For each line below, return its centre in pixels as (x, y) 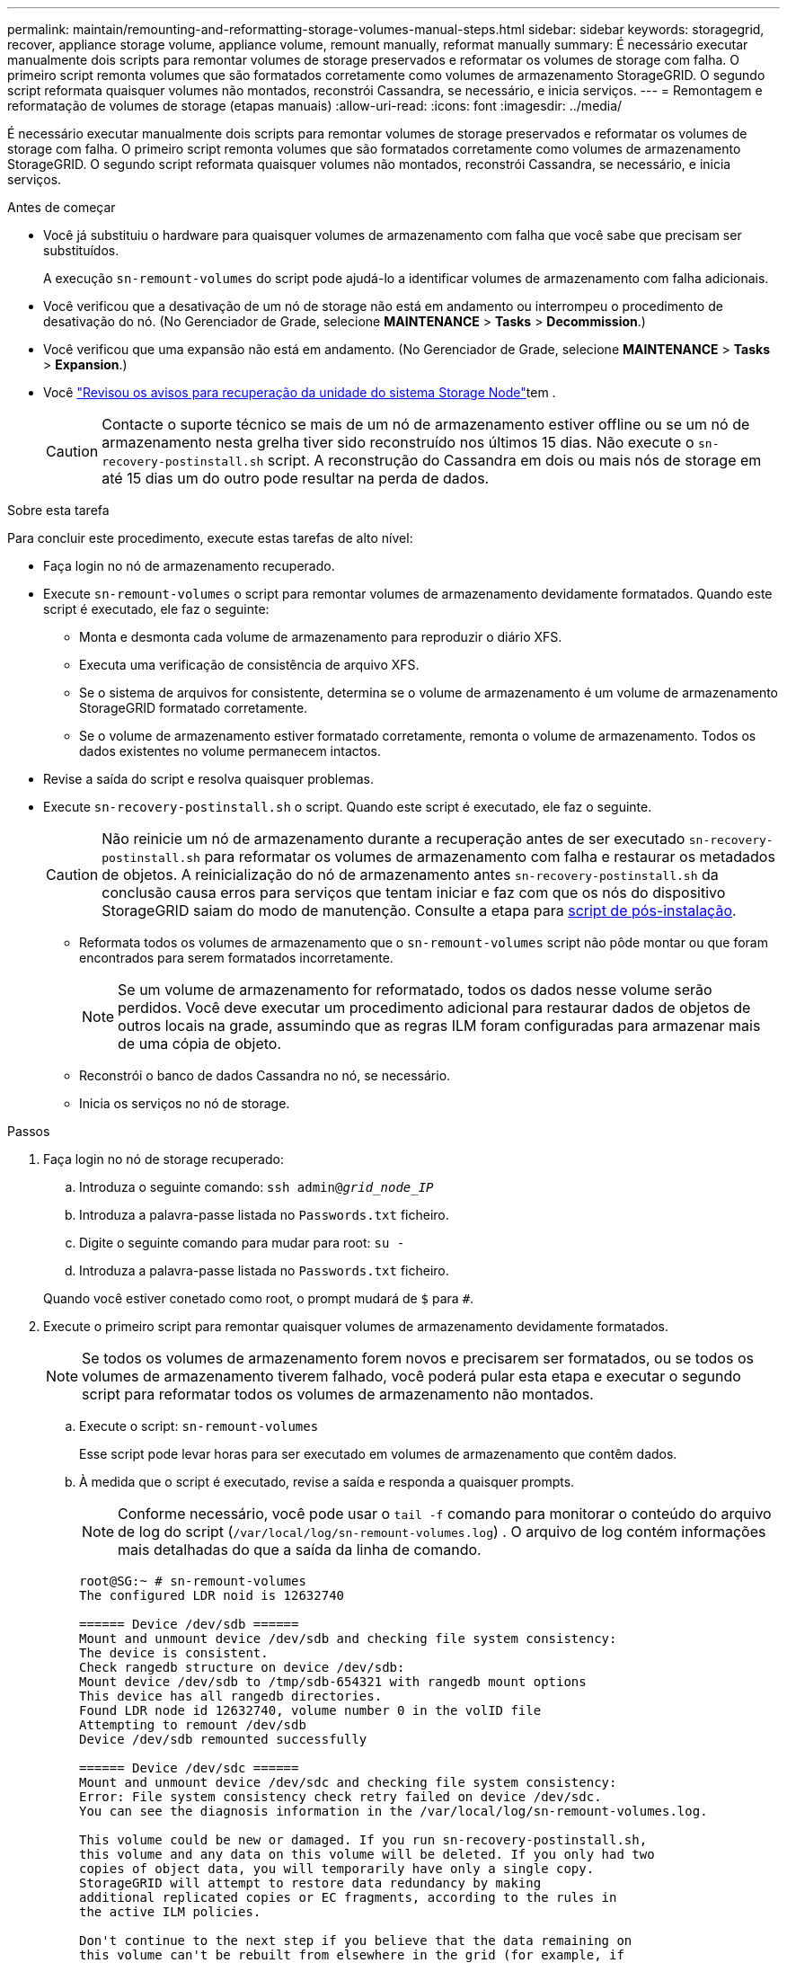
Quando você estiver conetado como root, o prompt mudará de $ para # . (259, 1298)
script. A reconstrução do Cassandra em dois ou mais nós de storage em (514, 460)
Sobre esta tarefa (58, 510)
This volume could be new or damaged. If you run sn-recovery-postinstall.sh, (363, 1840)
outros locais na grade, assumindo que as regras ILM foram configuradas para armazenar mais (439, 1026)
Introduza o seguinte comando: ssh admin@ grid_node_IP (256, 1187)
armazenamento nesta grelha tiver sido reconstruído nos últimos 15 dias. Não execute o (398, 442)
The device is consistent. (174, 1653)
